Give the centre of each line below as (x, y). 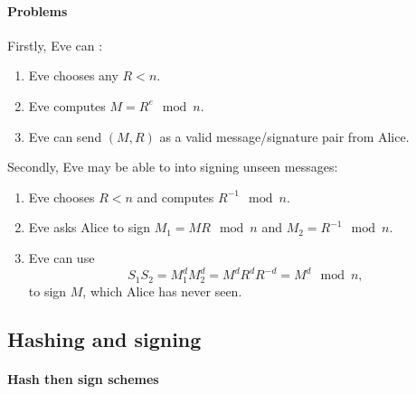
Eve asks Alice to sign (89, 227)
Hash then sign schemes (83, 379)
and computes (175, 197)
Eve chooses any (73, 75)
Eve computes (67, 105)
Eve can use (61, 257)
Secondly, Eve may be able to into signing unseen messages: (173, 167)
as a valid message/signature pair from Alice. (284, 136)
